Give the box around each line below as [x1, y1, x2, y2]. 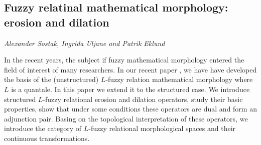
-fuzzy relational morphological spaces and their [88, 123, 236, 133]
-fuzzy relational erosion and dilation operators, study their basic [43, 93, 243, 104]
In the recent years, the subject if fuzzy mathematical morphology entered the [4, 54, 244, 65]
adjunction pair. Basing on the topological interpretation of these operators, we [4, 113, 248, 123]
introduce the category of [4, 123, 82, 133]
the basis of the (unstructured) [4, 74, 99, 84]
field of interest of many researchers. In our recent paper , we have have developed [4, 64, 257, 74]
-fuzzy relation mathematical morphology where [105, 74, 253, 84]
